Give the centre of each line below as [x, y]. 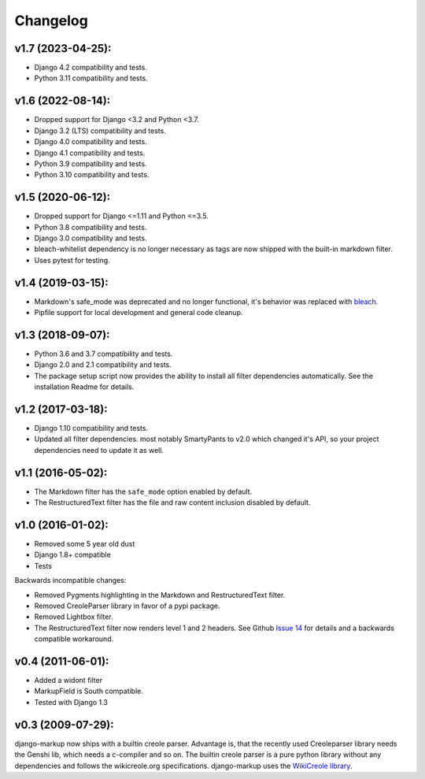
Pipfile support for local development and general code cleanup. [139, 313]
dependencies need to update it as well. [99, 450]
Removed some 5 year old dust [85, 544]
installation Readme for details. [84, 387]
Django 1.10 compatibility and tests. [91, 428]
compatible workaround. [74, 639]
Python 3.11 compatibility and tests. [91, 78]
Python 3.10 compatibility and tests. [92, 175]
